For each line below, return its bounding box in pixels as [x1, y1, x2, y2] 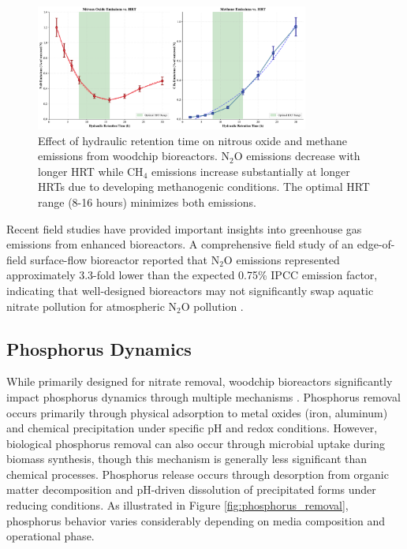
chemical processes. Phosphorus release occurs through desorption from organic [6, 465, 389, 482]
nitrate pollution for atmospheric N [6, 297, 177, 314]
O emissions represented [223, 251, 340, 267]
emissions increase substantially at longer [151, 162, 350, 179]
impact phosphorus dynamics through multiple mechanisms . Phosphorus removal [6, 388, 401, 405]
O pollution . [181, 297, 244, 314]
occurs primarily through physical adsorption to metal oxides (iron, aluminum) [6, 404, 388, 420]
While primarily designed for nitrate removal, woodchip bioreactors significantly [6, 373, 393, 390]
